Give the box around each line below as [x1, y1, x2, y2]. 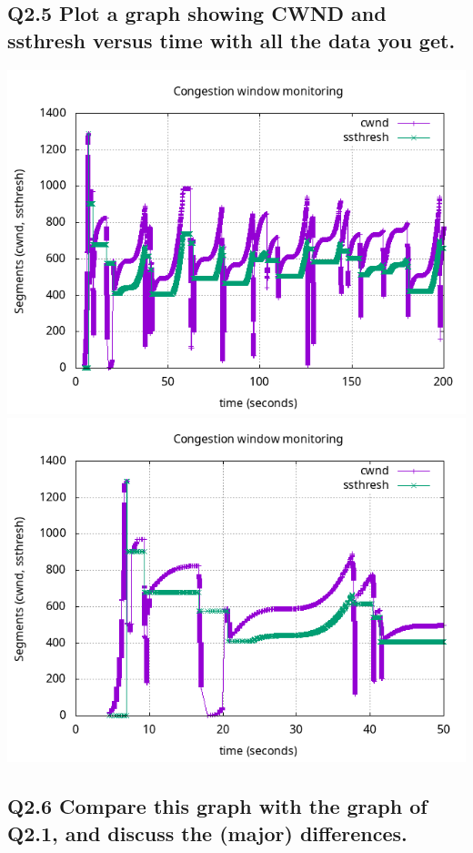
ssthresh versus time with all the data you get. [7, 25, 456, 54]
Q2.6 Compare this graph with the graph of [7, 792, 428, 820]
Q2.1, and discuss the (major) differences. [7, 818, 408, 847]
